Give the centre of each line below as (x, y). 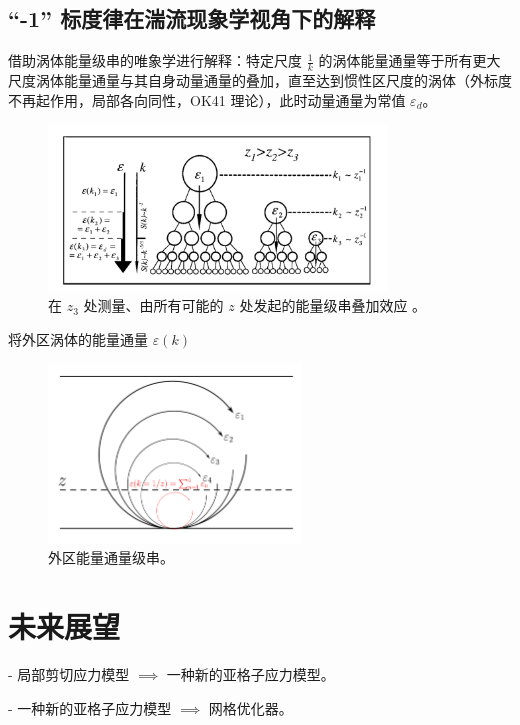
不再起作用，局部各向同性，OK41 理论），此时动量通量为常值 (207, 99)
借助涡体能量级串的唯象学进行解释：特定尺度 (155, 60)
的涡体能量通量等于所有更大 (409, 60)
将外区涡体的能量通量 (78, 339)
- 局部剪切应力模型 (69, 673)
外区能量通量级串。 (111, 557)
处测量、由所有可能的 (153, 305)
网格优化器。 (250, 707)
